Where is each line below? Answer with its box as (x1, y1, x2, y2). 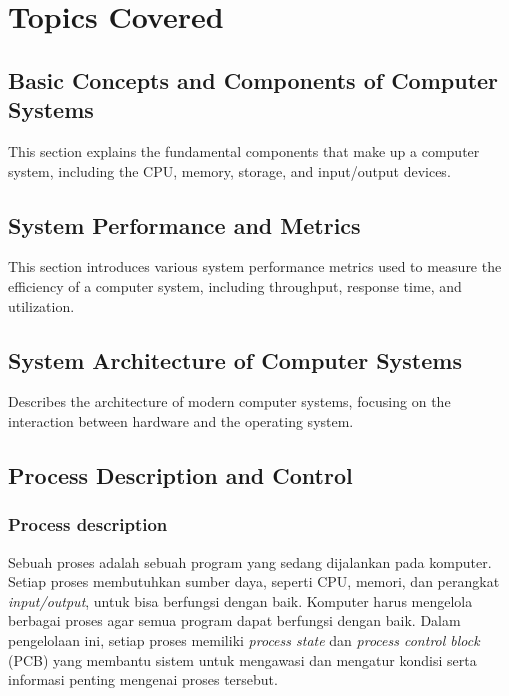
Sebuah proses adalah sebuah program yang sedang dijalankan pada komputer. (8, 551, 492, 572)
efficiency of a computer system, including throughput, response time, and (8, 275, 462, 296)
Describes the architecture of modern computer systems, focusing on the (8, 391, 451, 412)
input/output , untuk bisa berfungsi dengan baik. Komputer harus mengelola (8, 590, 473, 611)
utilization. (8, 295, 75, 316)
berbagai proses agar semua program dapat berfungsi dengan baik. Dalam (8, 610, 461, 631)
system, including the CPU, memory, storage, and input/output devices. (8, 160, 451, 181)
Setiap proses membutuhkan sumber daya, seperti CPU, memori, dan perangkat (8, 571, 500, 592)
